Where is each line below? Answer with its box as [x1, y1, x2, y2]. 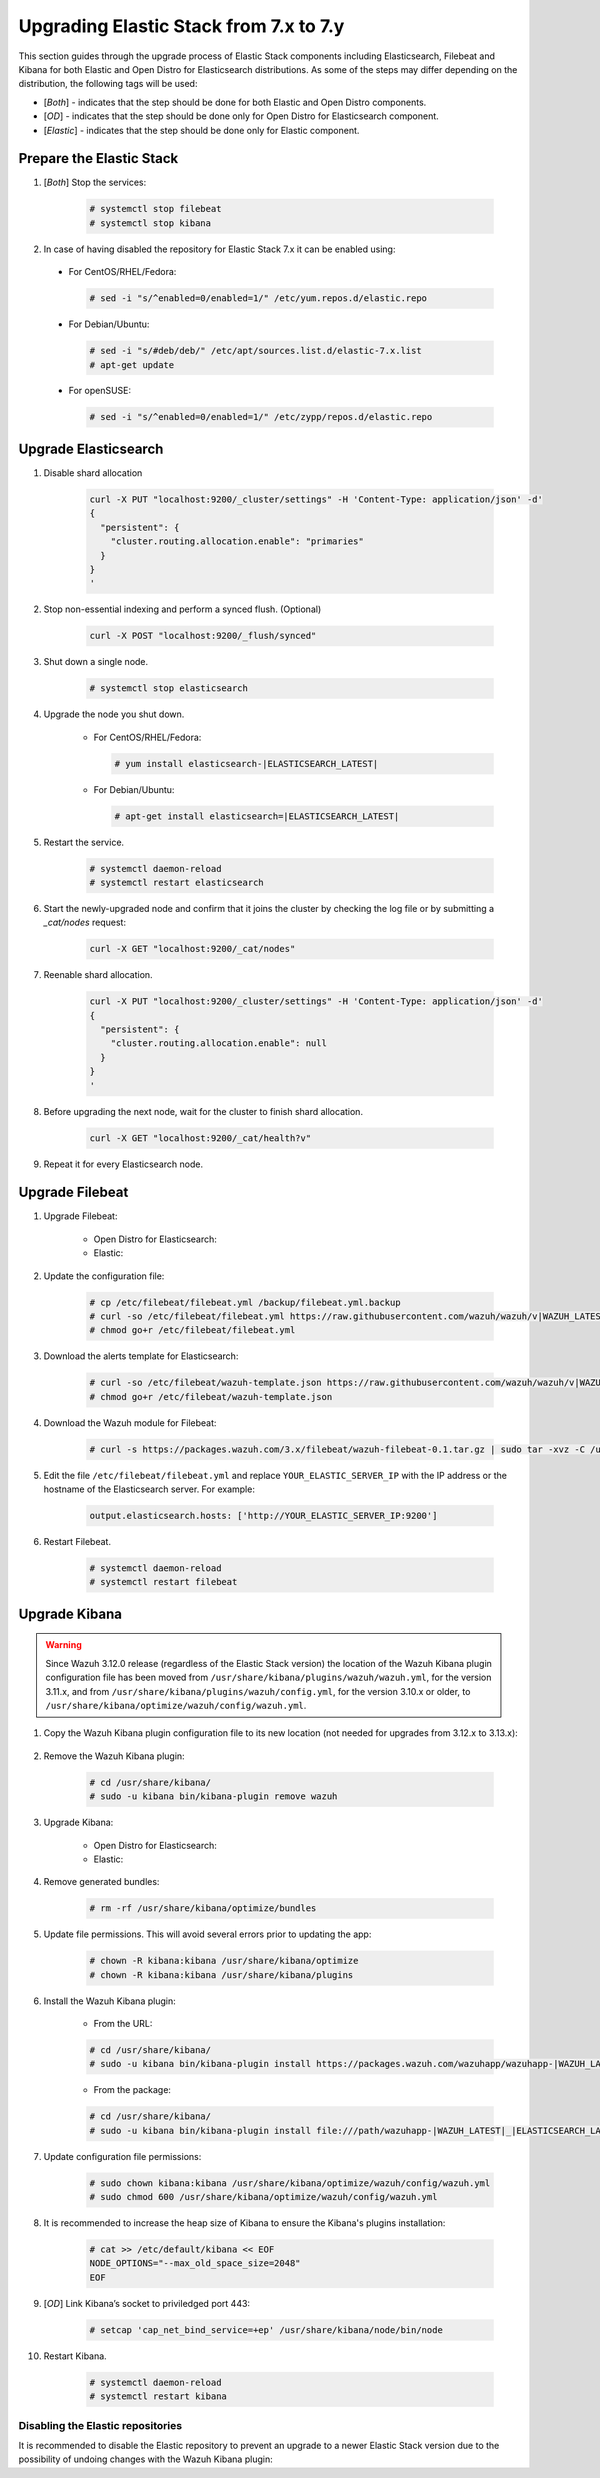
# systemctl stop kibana [89, 217, 212, 229]
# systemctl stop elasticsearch [89, 683, 249, 694]
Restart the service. [43, 836, 125, 848]
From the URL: [93, 2018, 153, 2030]
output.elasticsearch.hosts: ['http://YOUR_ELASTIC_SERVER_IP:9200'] [89, 1510, 438, 1522]
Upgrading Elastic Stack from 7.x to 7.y [18, 15, 345, 37]
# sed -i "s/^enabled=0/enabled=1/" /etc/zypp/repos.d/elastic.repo [89, 411, 433, 423]
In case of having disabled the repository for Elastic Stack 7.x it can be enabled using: [43, 243, 396, 255]
